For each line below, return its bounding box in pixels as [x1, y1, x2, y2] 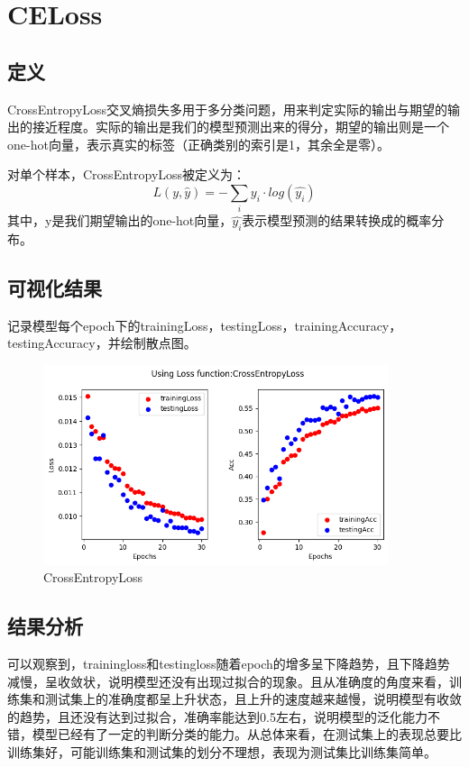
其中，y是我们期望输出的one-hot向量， [7, 211, 233, 230]
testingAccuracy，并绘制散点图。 [7, 333, 197, 352]
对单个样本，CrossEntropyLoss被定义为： [7, 165, 246, 184]
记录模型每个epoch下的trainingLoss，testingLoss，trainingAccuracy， [7, 315, 402, 334]
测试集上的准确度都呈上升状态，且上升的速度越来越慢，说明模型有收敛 [44, 689, 462, 708]
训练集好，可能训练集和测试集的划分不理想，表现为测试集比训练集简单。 [7, 742, 437, 761]
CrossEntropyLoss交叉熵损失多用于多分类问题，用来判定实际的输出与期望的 [7, 99, 448, 118]
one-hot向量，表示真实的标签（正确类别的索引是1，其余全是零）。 [7, 134, 390, 153]
